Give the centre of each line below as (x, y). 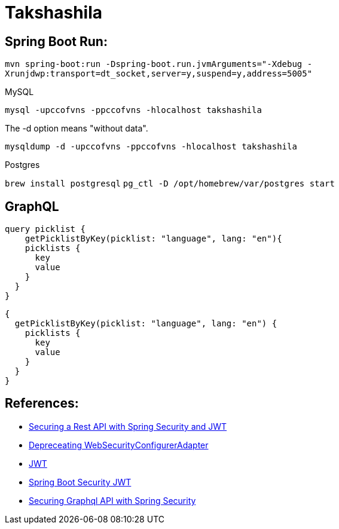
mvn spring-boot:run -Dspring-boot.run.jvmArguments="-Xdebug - (159, 64)
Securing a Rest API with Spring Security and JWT (128, 426)
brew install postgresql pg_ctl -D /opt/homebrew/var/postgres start (170, 184)
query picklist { (45, 229)
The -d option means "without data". (77, 129)
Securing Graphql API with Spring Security (112, 500)
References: (42, 403)
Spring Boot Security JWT (80, 482)
